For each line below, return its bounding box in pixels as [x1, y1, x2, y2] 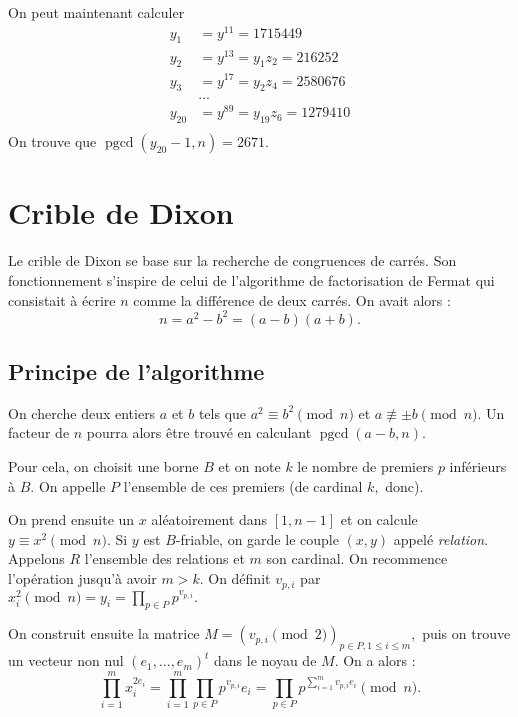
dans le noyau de [214, 650, 317, 671]
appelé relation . [393, 528, 489, 549]
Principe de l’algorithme [8, 356, 265, 387]
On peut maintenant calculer [8, 2, 185, 22]
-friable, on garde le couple [175, 528, 339, 549]
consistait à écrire [8, 289, 116, 310]
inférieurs [449, 456, 507, 477]
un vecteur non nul [8, 650, 124, 671]
